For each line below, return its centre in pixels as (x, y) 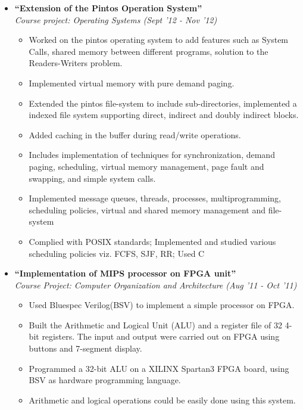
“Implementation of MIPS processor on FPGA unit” (125, 273)
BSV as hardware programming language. (105, 380)
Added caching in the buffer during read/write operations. (135, 134)
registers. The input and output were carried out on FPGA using (161, 336)
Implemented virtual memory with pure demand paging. (132, 83)
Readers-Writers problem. (76, 63)
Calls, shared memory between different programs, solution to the (149, 51)
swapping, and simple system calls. (92, 178)
